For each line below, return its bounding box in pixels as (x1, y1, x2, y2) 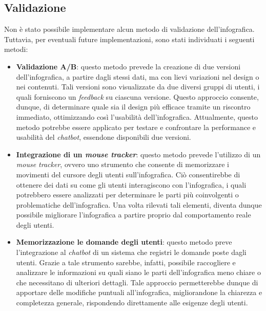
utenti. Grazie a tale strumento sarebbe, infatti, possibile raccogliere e (16, 257, 236, 267)
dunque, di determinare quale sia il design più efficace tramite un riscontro (16, 101, 251, 112)
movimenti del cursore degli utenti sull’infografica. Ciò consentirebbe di (16, 169, 240, 179)
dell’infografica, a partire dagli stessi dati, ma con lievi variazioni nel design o (16, 71, 259, 82)
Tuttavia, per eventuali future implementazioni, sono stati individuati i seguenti (4, 33, 255, 44)
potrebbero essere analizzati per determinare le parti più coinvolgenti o (16, 189, 239, 200)
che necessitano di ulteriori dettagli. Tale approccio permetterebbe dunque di (16, 277, 258, 287)
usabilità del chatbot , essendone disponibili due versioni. (16, 132, 191, 142)
